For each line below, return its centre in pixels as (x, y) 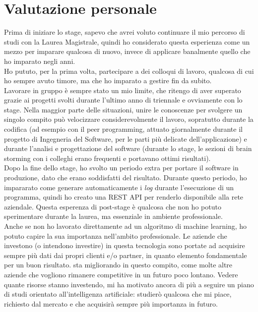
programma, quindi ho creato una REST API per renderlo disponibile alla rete (124, 197)
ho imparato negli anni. (40, 61)
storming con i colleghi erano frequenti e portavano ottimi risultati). (107, 158)
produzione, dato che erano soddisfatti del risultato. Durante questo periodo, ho (126, 178)
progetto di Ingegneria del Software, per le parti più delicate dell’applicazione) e (126, 138)
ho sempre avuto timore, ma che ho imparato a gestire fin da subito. (108, 80)
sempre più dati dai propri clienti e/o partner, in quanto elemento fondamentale (126, 255)
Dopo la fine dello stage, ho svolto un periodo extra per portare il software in (121, 168)
